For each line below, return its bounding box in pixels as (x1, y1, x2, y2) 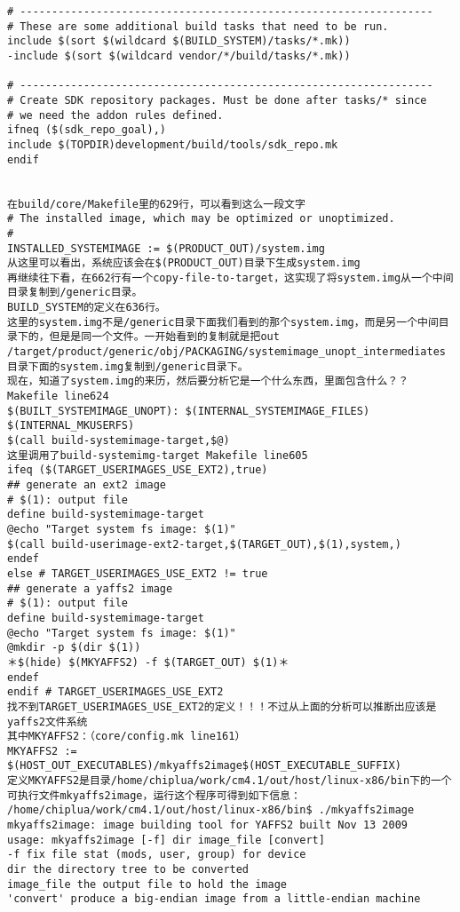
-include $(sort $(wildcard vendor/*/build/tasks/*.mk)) (7, 49, 351, 62)
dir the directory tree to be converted (7, 863, 250, 876)
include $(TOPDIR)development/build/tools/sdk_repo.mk (7, 138, 338, 151)
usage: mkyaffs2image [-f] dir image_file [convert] (7, 833, 325, 846)
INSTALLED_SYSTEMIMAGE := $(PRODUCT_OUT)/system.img (7, 242, 325, 255)
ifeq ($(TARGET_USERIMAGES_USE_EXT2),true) (7, 464, 268, 477)
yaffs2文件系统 (7, 715, 88, 728)
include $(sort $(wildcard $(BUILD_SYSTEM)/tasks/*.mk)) (7, 35, 351, 48)
